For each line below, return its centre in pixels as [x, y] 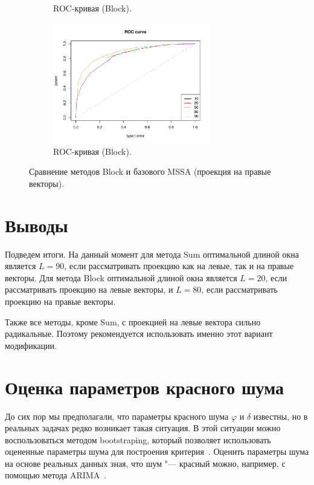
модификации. [31, 345]
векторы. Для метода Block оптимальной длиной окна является [121, 277]
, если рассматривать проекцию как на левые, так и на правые [179, 266]
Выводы [37, 225]
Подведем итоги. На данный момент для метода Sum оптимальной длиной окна [152, 254]
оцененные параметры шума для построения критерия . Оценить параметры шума [157, 451]
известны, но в [280, 416]
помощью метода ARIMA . [56, 475]
